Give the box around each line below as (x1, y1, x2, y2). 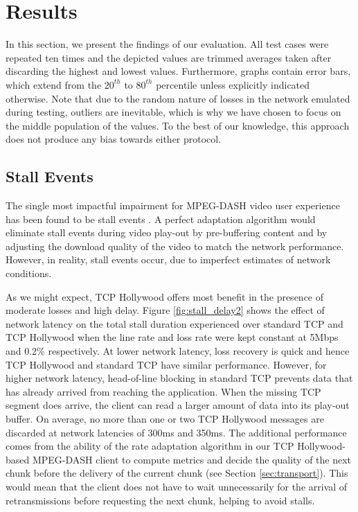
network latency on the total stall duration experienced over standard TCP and (6, 316, 343, 330)
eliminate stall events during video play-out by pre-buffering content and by (6, 225, 328, 240)
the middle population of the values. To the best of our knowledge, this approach (6, 118, 350, 132)
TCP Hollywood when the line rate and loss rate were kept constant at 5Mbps (6, 330, 339, 344)
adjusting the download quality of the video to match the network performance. (6, 238, 344, 253)
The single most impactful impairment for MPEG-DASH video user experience (6, 198, 340, 213)
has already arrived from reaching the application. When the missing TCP (6, 384, 321, 398)
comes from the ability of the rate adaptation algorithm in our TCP (6, 439, 294, 453)
